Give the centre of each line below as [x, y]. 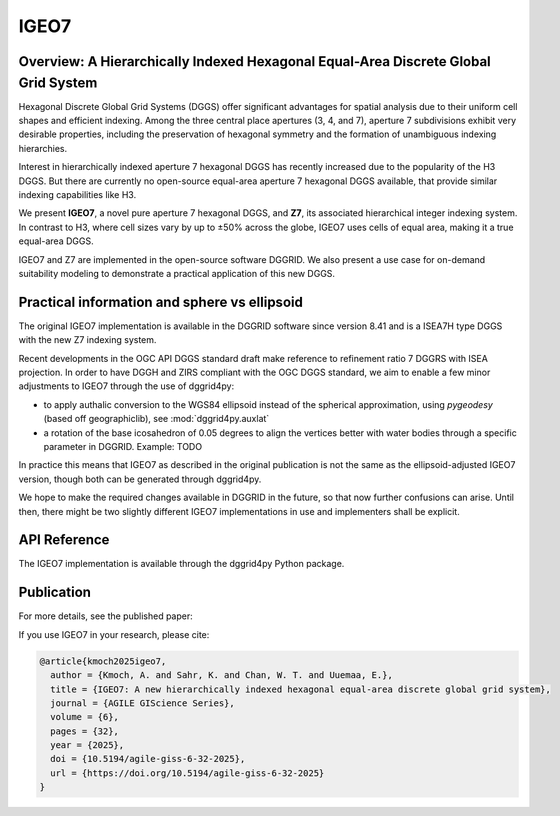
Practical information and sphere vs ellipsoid [161, 301]
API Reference [64, 540]
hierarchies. [43, 148]
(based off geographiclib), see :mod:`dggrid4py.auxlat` [156, 419]
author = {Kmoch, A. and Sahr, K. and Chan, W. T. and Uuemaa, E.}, [222, 675]
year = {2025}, [87, 745]
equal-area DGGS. [56, 241]
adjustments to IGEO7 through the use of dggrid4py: [126, 386]
